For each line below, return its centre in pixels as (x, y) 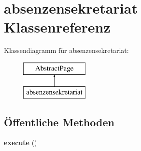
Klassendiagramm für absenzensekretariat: (66, 50)
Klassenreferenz (57, 27)
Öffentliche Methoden (59, 122)
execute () (21, 143)
